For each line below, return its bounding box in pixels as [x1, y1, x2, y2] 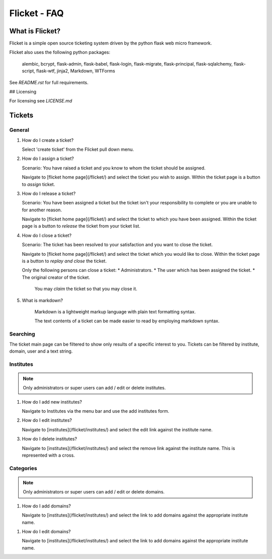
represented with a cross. [22, 452, 75, 458]
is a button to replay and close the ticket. [22, 258, 107, 264]
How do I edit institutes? [22, 417, 73, 423]
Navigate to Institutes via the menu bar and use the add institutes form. [22, 408, 170, 414]
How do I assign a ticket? [22, 155, 74, 161]
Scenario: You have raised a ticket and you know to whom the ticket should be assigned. [22, 164, 206, 171]
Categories [9, 465, 37, 472]
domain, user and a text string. [9, 348, 73, 354]
